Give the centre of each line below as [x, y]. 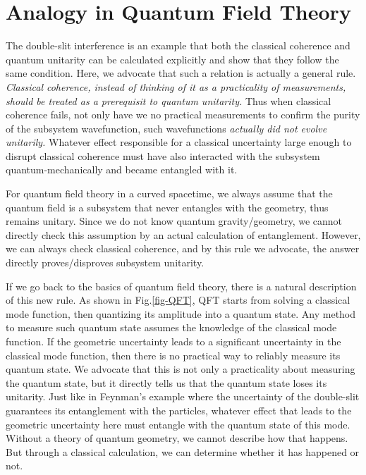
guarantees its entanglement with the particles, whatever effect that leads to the [179, 410]
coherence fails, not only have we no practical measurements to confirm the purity [183, 115]
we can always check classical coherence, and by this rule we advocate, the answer [183, 248]
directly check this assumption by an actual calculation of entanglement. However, [183, 234]
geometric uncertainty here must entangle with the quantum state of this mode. [178, 424]
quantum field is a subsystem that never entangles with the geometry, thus [167, 207]
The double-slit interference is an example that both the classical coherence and [178, 45]
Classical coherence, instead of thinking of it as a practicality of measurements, [176, 86]
